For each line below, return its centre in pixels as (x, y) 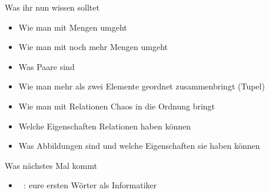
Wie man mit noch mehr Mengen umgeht (93, 47)
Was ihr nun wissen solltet (52, 7)
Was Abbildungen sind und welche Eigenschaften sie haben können (139, 146)
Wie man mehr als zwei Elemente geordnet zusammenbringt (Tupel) (142, 86)
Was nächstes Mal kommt (51, 165)
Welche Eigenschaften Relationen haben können (104, 126)
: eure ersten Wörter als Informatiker (90, 185)
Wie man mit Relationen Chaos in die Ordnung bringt (117, 106)
